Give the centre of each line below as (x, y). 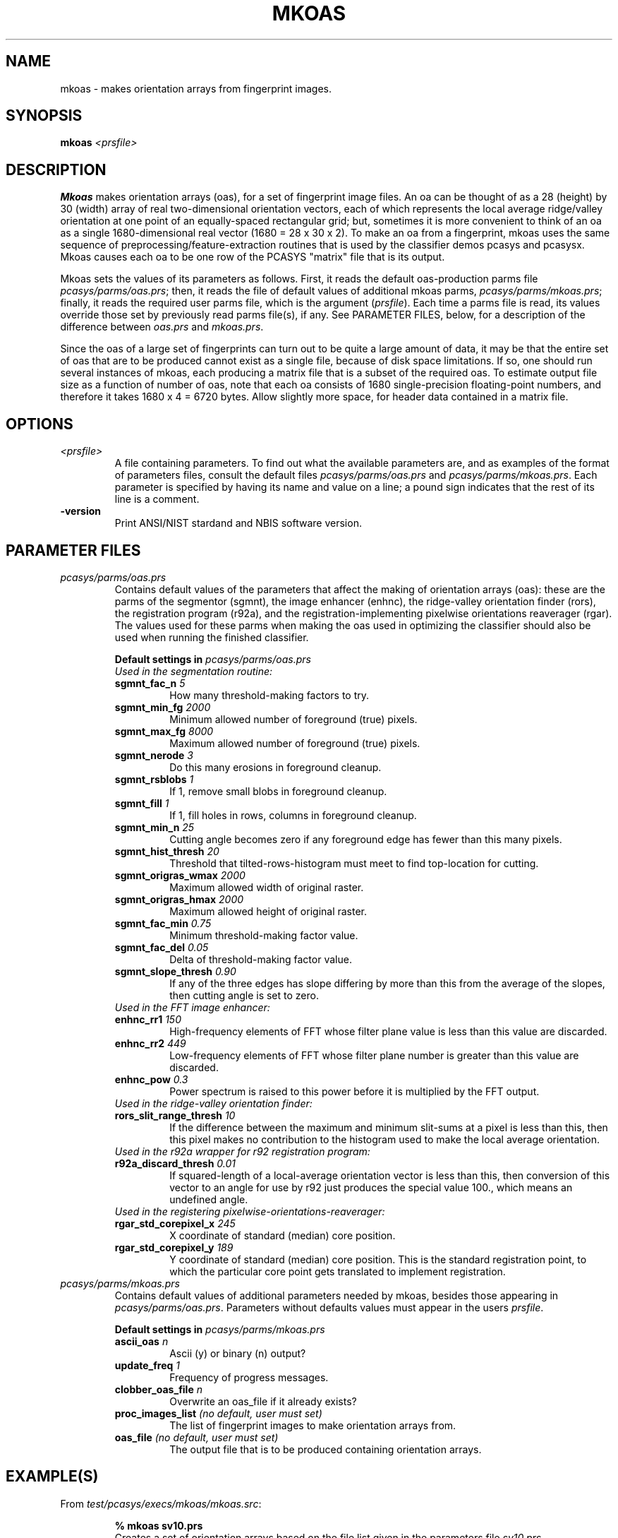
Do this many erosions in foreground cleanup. (275, 767)
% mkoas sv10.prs (159, 1525)
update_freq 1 (147, 1365)
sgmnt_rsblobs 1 (154, 779)
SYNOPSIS (44, 116)
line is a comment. (157, 499)
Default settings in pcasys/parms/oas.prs (213, 659)
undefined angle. (209, 1199)
